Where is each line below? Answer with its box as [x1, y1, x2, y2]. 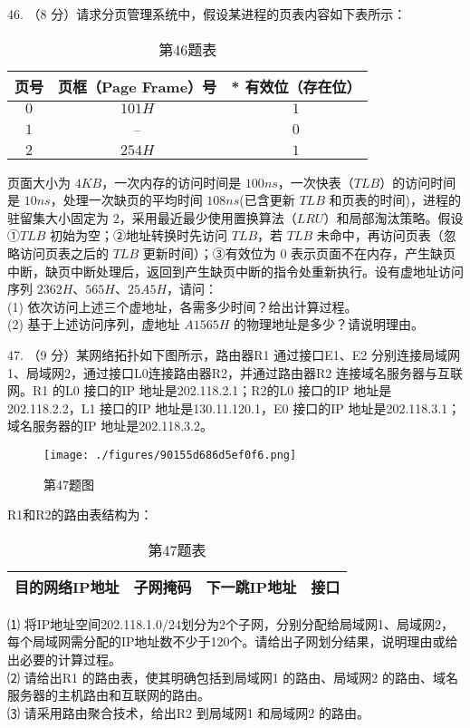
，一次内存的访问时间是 [101, 172, 242, 191]
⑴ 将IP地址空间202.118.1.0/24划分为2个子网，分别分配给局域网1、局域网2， [7, 614, 454, 633]
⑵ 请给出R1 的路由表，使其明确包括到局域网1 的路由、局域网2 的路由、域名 [7, 667, 458, 686]
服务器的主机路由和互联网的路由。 [7, 685, 210, 704]
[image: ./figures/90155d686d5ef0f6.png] [43, 448, 297, 461]
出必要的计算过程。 [7, 649, 121, 668]
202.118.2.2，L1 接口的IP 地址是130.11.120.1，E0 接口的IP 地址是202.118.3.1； [7, 398, 461, 417]
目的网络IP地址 [14, 576, 120, 597]
